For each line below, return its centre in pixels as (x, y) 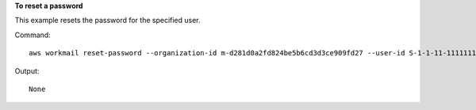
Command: (33, 35)
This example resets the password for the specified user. (108, 21)
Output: (27, 70)
